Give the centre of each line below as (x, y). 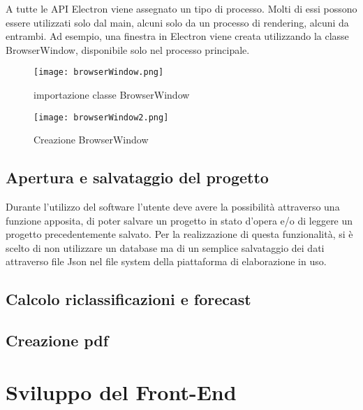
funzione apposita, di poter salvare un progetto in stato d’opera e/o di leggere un (179, 220)
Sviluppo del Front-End (121, 391)
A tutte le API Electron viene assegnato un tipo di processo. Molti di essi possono (181, 8)
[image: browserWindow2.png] (101, 117)
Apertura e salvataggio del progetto (137, 177)
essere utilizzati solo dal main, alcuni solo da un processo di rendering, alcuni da (177, 22)
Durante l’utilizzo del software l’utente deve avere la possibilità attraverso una (173, 207)
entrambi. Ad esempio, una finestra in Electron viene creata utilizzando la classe (177, 36)
